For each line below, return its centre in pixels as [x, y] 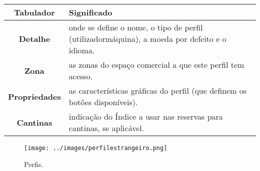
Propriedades [34, 96]
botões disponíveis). [103, 102]
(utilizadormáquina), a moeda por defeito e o [147, 39]
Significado [90, 12]
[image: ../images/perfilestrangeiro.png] [96, 148]
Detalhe [34, 39]
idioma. [82, 50]
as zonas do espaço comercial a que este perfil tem [156, 65]
